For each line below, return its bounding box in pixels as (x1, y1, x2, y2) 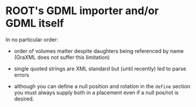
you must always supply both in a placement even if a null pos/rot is (14, 89, 179, 96)
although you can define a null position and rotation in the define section (14, 82, 191, 89)
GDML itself (5, 16, 64, 30)
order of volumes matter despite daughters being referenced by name (14, 47, 184, 54)
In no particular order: (5, 36, 58, 43)
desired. (14, 95, 35, 102)
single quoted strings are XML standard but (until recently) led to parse (14, 65, 187, 72)
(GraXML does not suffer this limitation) (14, 53, 110, 61)
